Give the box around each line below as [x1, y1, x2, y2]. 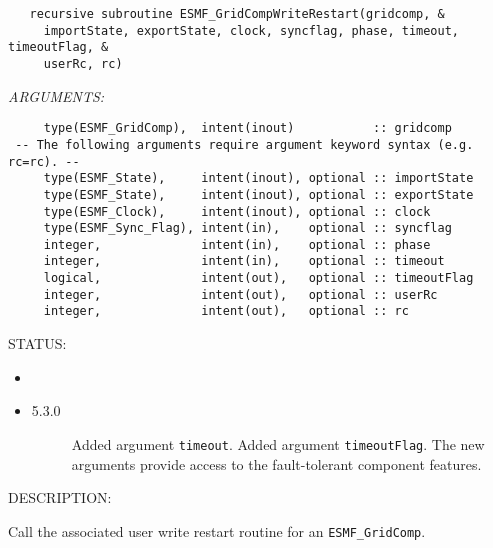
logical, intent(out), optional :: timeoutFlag [43, 271, 474, 286]
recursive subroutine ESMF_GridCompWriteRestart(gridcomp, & [29, 7, 445, 21]
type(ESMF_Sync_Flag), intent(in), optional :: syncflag [43, 221, 452, 236]
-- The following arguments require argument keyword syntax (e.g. [15, 137, 474, 152]
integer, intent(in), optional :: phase [43, 237, 431, 252]
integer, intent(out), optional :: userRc [43, 287, 438, 302]
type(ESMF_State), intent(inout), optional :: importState [43, 171, 474, 186]
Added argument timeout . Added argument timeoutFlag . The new [71, 433, 485, 454]
